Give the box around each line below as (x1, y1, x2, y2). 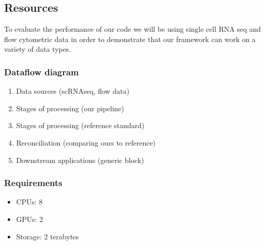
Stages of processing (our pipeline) (16, 103, 124, 113)
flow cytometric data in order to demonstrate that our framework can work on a (4, 33, 256, 44)
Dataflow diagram (4, 65, 79, 78)
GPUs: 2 (16, 213, 43, 224)
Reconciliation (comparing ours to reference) (16, 137, 156, 148)
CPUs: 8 (16, 196, 43, 207)
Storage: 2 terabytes (16, 231, 79, 241)
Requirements (4, 176, 62, 189)
